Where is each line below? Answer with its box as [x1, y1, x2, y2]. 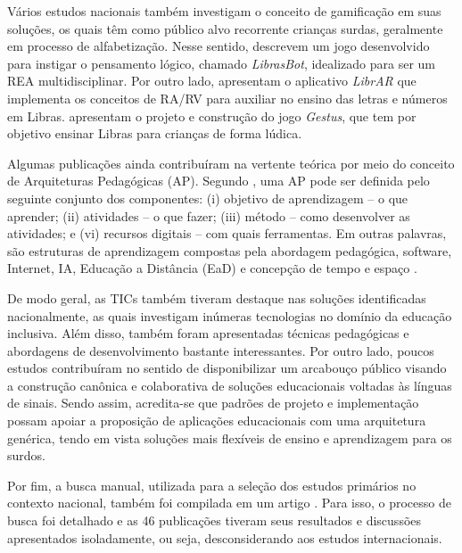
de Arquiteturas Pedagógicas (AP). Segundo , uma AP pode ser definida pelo [7, 171, 430, 190]
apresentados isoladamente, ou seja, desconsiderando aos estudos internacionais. [7, 528, 442, 547]
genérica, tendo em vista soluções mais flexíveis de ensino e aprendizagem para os [7, 428, 452, 447]
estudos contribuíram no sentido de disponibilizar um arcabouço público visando [7, 359, 447, 377]
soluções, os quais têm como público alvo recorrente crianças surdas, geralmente [7, 19, 443, 37]
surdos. [7, 446, 45, 465]
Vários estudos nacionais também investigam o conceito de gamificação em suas [7, 2, 441, 20]
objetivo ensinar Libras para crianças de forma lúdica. [7, 124, 302, 143]
